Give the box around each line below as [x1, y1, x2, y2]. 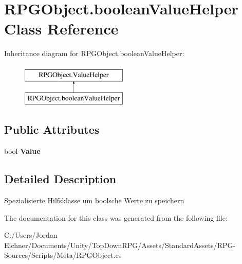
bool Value [4, 146, 41, 156]
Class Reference [4, 18, 119, 39]
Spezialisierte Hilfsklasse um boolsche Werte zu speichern [4, 195, 184, 206]
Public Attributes [4, 121, 100, 137]
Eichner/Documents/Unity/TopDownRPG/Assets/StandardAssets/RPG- [4, 239, 236, 250]
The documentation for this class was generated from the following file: [4, 212, 228, 223]
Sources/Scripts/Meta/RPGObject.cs [4, 250, 122, 260]
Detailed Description [4, 171, 117, 187]
